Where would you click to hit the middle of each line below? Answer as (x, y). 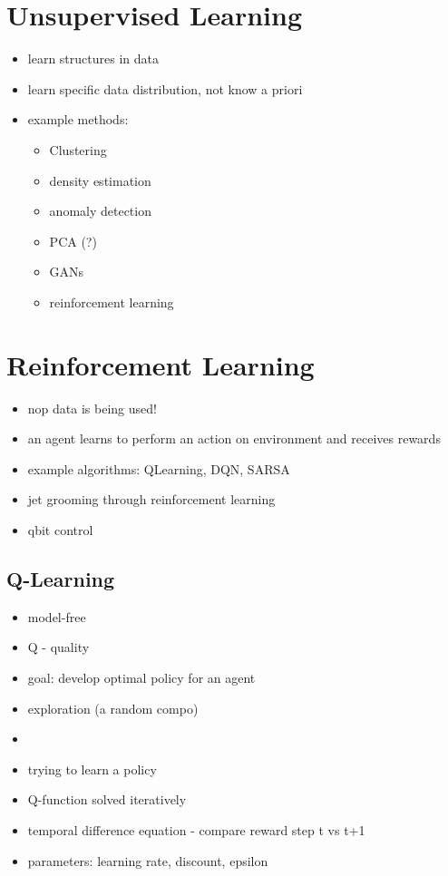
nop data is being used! (92, 408)
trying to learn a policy (92, 769)
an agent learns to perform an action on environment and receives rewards (234, 438)
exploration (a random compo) (113, 708)
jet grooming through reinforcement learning (151, 499)
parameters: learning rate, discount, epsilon (148, 860)
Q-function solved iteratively (107, 799)
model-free (57, 616)
